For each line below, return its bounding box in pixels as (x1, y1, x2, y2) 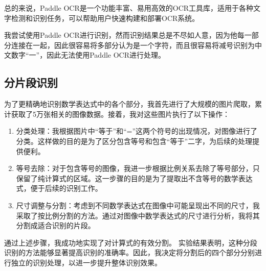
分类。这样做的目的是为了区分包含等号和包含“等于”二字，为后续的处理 (16, 135, 253, 146)
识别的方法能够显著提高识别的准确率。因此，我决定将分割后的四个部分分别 (4, 247, 255, 258)
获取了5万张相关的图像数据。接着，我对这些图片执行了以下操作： (11, 108, 230, 119)
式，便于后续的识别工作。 (16, 183, 102, 193)
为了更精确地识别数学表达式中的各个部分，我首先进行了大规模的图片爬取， (4, 98, 255, 109)
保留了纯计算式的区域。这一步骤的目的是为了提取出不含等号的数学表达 (16, 173, 253, 183)
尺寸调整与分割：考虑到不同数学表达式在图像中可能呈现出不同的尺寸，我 (16, 200, 260, 210)
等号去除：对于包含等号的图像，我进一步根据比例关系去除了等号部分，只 (16, 163, 260, 174)
